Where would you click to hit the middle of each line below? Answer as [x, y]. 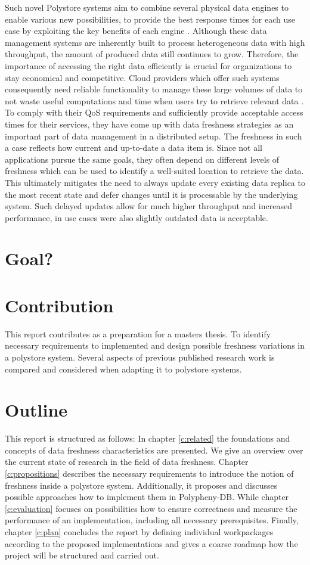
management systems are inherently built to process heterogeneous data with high [155, 42]
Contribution [59, 305]
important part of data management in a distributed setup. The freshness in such [154, 136]
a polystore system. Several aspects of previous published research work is [140, 357]
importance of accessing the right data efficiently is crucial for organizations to [148, 65]
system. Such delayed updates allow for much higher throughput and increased [148, 206]
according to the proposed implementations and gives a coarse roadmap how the [151, 543]
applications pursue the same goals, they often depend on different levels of [142, 159]
